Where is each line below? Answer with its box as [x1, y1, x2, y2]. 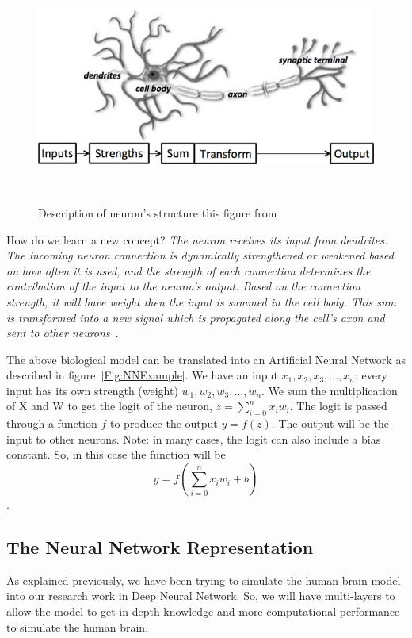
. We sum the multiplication [261, 382, 398, 398]
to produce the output [110, 415, 218, 432]
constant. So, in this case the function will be [6, 446, 226, 463]
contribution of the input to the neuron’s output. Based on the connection [6, 278, 361, 294]
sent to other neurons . [6, 325, 119, 341]
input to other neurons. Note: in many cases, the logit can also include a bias [6, 430, 381, 447]
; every [354, 367, 387, 383]
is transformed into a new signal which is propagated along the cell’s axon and [6, 309, 385, 325]
